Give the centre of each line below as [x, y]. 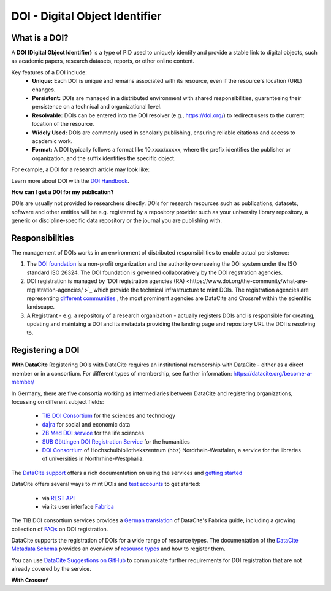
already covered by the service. [51, 569]
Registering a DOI [45, 350]
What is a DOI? [40, 38]
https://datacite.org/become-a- [273, 373]
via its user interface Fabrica [78, 506]
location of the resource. [63, 124]
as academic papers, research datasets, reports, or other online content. [103, 61]
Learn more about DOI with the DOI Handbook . [70, 180]
